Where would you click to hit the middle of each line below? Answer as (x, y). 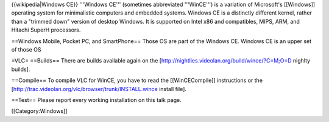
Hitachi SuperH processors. (46, 30)
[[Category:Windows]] (39, 111)
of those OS (26, 49)
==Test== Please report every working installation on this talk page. (97, 100)
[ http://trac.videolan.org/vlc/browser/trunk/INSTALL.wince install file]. (99, 89)
